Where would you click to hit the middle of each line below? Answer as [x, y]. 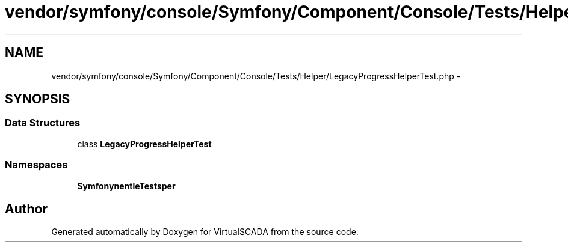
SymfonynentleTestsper [126, 186]
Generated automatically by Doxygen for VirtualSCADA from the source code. [205, 232]
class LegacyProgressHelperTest [144, 144]
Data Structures [43, 123]
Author [26, 209]
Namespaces [36, 165]
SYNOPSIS [38, 99]
